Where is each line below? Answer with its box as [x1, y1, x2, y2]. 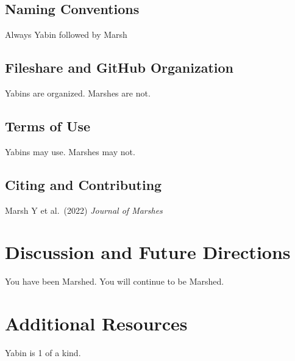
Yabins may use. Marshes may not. [5, 145, 135, 158]
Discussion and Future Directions [5, 239, 291, 264]
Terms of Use [5, 116, 91, 135]
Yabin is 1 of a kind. [5, 346, 81, 359]
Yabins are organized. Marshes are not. [5, 87, 151, 99]
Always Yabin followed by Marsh [5, 28, 127, 41]
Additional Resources [5, 311, 188, 336]
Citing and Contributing [5, 175, 162, 194]
